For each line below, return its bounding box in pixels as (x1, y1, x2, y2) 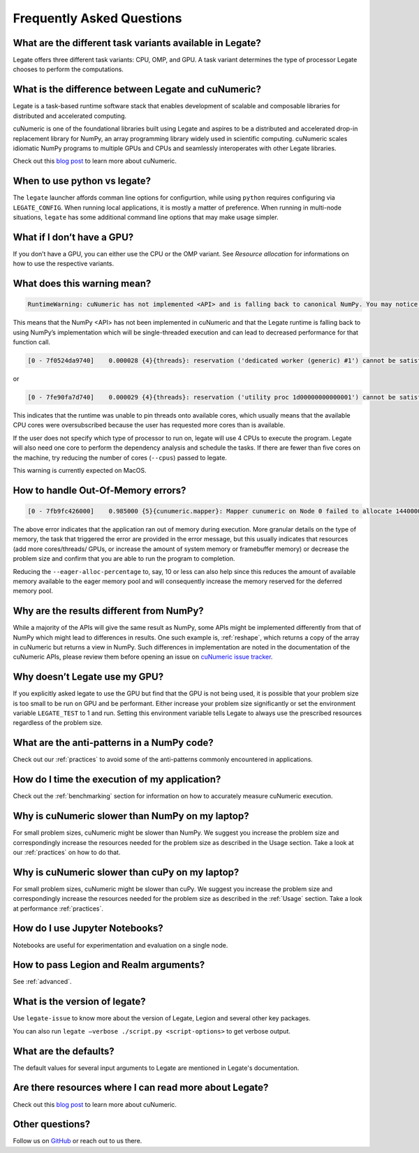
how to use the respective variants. (13, 259, 115, 268)
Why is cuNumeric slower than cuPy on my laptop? (13, 866, 240, 878)
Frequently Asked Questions (13, 10, 182, 26)
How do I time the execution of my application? (13, 774, 221, 786)
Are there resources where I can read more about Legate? (13, 1082, 269, 1094)
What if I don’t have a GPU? (13, 231, 134, 243)
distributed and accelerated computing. (13, 112, 127, 120)
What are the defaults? (13, 1045, 115, 1057)
